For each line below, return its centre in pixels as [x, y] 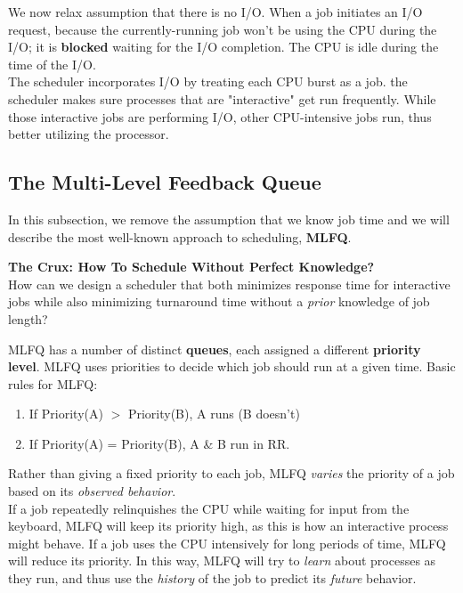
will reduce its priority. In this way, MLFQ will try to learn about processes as [222, 561]
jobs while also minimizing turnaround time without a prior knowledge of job [219, 301]
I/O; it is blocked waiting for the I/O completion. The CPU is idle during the [223, 47]
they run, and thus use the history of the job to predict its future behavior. [212, 578]
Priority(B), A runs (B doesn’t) [214, 414]
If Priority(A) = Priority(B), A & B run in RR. [159, 443]
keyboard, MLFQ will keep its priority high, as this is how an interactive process [228, 526]
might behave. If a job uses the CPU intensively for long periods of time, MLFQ [227, 543]
